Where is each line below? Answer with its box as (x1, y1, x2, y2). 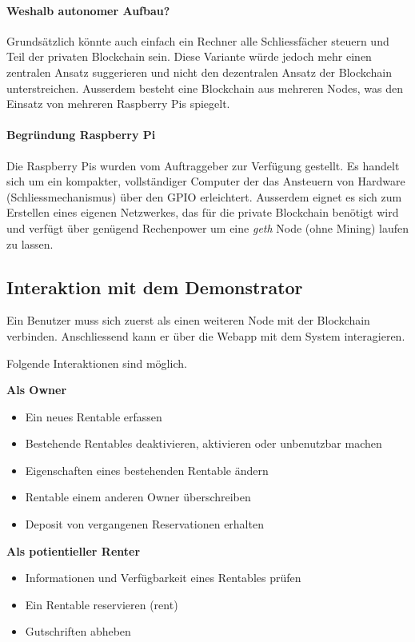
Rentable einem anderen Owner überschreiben (25, 488, 251, 505)
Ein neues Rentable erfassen (25, 408, 162, 425)
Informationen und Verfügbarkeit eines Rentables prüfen (25, 569, 301, 586)
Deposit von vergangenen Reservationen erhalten (25, 516, 264, 532)
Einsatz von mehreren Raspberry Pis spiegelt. (6, 95, 230, 112)
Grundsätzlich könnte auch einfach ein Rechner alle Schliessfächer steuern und (6, 32, 389, 49)
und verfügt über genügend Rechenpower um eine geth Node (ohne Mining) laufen (6, 219, 409, 236)
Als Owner (6, 381, 67, 398)
